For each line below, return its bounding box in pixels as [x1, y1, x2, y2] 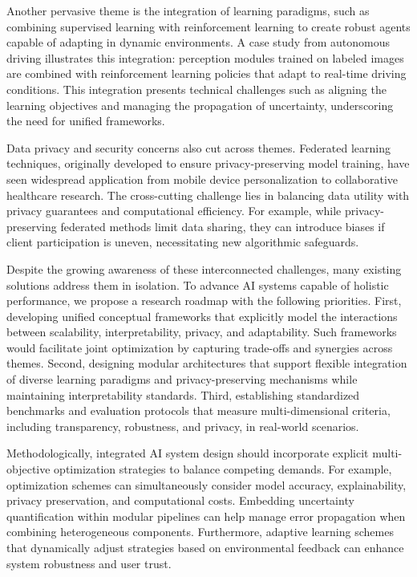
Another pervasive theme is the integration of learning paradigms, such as [6, 2, 370, 18]
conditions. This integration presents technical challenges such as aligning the [6, 80, 387, 97]
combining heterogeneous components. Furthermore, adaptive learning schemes [6, 523, 394, 540]
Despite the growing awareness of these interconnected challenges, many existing [6, 260, 402, 277]
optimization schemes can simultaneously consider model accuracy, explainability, [6, 476, 407, 493]
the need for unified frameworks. [6, 112, 165, 129]
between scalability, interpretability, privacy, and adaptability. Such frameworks [6, 323, 397, 340]
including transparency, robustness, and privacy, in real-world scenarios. [6, 417, 359, 434]
